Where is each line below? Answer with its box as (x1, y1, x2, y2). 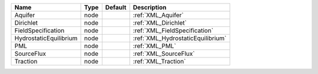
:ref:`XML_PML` (132, 42, 177, 50)
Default (105, 4, 127, 11)
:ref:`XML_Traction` (132, 58, 186, 65)
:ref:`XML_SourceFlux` (132, 50, 195, 58)
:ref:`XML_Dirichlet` (132, 19, 187, 26)
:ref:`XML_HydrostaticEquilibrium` (132, 34, 227, 42)
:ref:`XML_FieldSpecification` (132, 26, 214, 35)
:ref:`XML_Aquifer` (132, 11, 184, 19)
